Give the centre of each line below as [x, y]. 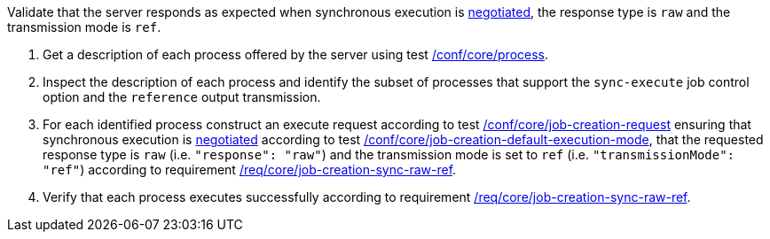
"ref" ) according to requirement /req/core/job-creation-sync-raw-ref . [250, 170]
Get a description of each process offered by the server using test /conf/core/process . [296, 54]
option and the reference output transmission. [182, 97]
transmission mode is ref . [84, 27]
